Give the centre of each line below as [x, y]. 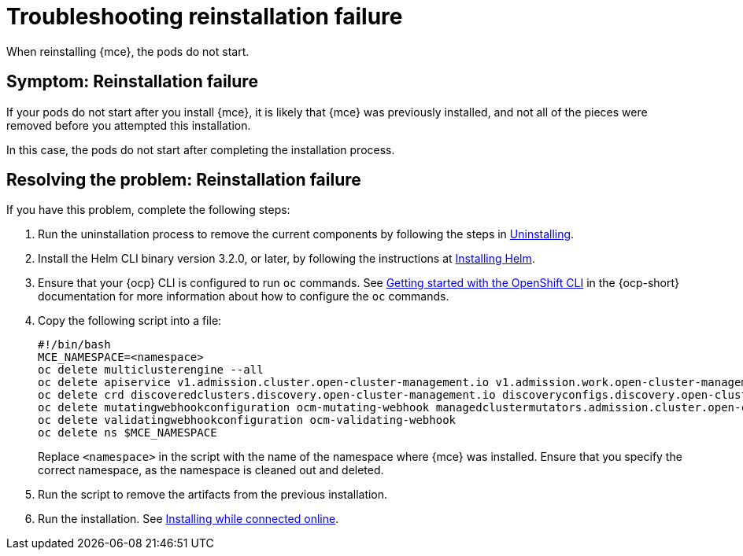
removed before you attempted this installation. [129, 125]
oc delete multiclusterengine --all [151, 370]
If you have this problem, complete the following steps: [148, 210]
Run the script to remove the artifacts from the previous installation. [213, 495]
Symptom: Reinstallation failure [132, 82]
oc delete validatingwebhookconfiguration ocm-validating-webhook [247, 420]
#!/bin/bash [74, 345]
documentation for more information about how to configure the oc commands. [244, 296]
